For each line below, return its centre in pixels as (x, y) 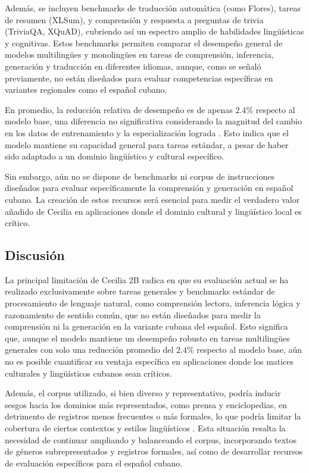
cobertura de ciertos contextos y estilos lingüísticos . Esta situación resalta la (145, 428)
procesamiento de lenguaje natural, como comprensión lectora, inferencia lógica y (153, 303)
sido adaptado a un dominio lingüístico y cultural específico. (115, 156)
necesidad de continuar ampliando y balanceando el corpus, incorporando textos (151, 439)
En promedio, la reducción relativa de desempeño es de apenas (119, 109)
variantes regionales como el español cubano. (86, 90)
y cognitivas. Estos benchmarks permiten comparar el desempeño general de (144, 43)
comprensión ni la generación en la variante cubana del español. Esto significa (146, 326)
